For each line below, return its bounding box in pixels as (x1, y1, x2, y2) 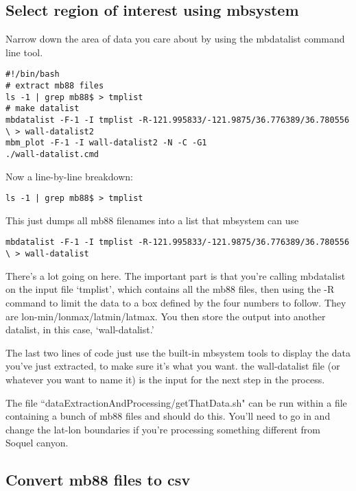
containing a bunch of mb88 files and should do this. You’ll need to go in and (5, 409, 331, 423)
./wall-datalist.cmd (5, 149, 99, 159)
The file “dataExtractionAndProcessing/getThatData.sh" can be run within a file (5, 395, 347, 409)
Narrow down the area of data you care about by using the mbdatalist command (5, 32, 345, 46)
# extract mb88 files (5, 81, 104, 91)
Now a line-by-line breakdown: (5, 169, 133, 183)
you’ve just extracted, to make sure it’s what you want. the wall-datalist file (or (5, 359, 340, 373)
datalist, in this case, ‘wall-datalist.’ (5, 322, 154, 337)
